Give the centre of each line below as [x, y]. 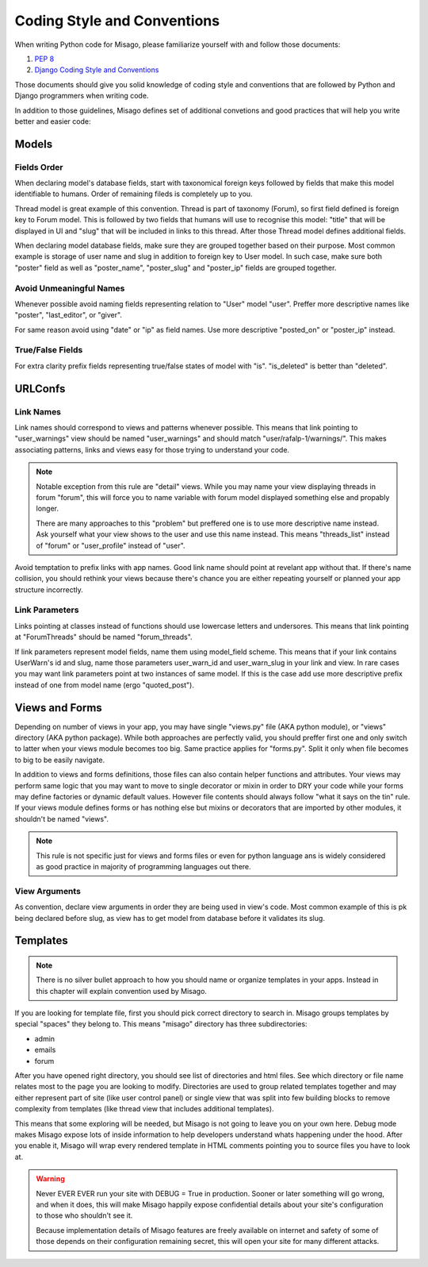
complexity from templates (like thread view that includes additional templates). [144, 1109]
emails [45, 1050]
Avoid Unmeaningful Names [70, 288]
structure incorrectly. [49, 589]
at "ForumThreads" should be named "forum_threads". [104, 637]
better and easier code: [53, 121]
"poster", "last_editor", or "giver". [69, 315]
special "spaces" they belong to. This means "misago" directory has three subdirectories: [161, 1024]
